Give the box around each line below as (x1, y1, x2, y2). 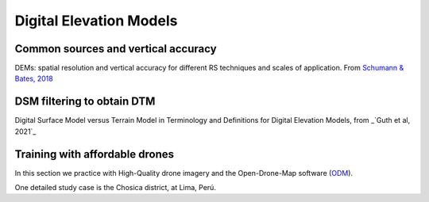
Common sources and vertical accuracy (14, 42, 218, 55)
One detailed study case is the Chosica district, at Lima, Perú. (14, 183, 216, 192)
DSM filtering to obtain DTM (14, 95, 156, 109)
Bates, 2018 (14, 74, 53, 83)
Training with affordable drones (14, 147, 175, 161)
